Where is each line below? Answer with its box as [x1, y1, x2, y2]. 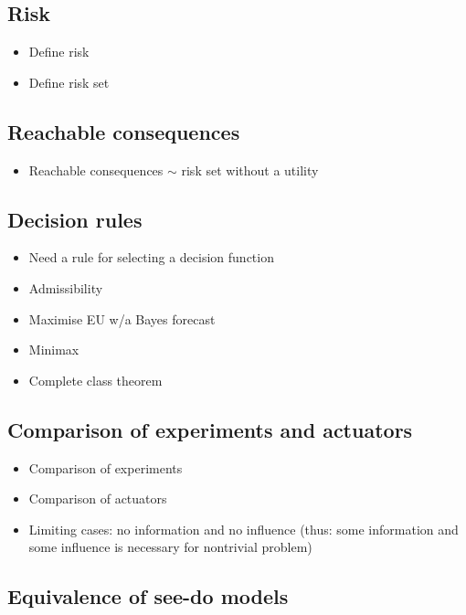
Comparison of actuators [28, 489, 167, 508]
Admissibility [28, 278, 103, 297]
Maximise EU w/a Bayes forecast [28, 309, 216, 328]
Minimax [28, 340, 79, 359]
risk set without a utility [181, 160, 319, 179]
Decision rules [7, 205, 143, 233]
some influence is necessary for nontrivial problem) [28, 537, 312, 557]
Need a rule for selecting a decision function [28, 248, 274, 267]
